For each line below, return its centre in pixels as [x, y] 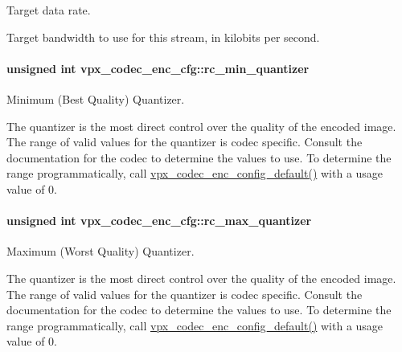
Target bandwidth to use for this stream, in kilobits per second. [163, 37]
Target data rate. [49, 10]
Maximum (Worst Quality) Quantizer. [100, 251]
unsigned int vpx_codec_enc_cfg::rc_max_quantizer [159, 221]
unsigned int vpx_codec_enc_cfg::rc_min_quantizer [158, 68]
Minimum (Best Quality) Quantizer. [96, 98]
